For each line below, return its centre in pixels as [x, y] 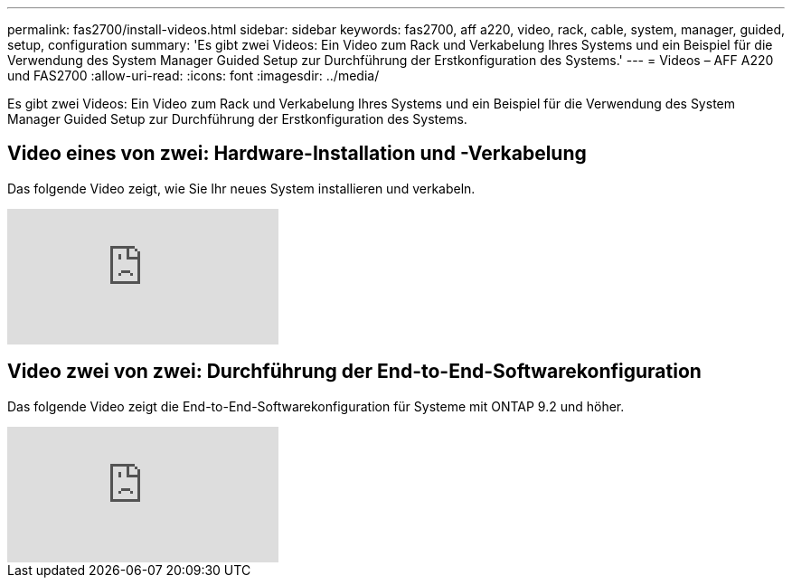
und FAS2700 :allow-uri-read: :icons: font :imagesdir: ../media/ [193, 75]
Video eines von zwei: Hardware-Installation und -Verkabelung [297, 154]
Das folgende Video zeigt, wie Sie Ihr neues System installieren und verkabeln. [241, 188]
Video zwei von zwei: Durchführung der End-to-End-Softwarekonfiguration [354, 372]
